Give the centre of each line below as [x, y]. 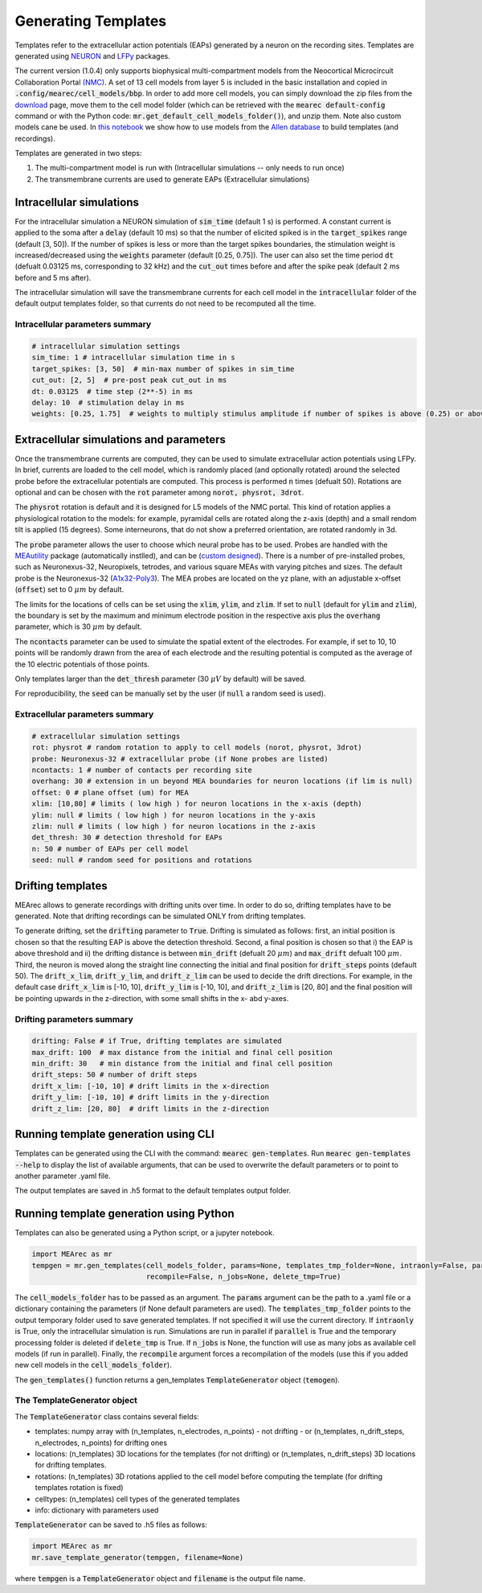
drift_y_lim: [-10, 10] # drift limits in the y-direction [150, 1097]
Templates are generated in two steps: [78, 154]
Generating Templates [91, 21]
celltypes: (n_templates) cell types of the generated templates [137, 1499]
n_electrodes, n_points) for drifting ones [101, 1443]
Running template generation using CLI [114, 1134]
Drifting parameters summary [74, 1019]
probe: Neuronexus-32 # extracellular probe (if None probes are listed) [180, 759]
